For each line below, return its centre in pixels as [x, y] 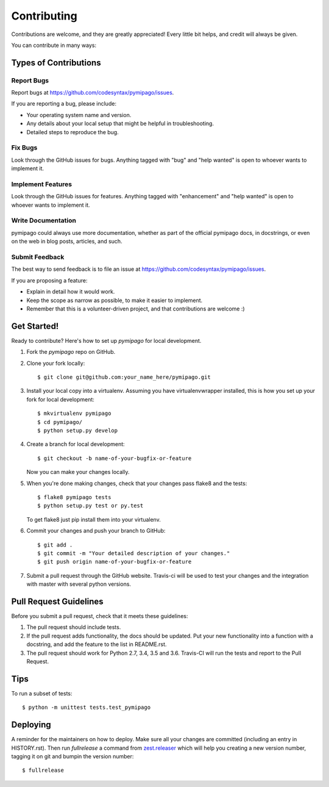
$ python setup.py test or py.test [90, 506]
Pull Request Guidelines [57, 601]
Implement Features [42, 184]
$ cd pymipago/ [60, 422]
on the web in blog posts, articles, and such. [67, 242]
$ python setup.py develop [78, 430]
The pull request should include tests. [74, 627]
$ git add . [55, 545]
